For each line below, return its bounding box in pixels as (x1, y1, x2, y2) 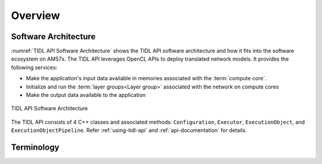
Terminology (11, 143, 60, 152)
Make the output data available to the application (26, 92, 146, 99)
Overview (11, 9, 60, 22)
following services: (11, 64, 58, 71)
